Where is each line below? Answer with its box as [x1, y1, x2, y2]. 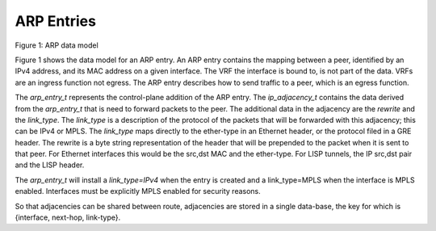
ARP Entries [15, 12, 97, 30]
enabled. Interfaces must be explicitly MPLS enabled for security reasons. [15, 187, 262, 196]
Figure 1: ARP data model [15, 40, 99, 50]
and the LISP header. [15, 160, 85, 170]
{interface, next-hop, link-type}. [15, 212, 121, 222]
